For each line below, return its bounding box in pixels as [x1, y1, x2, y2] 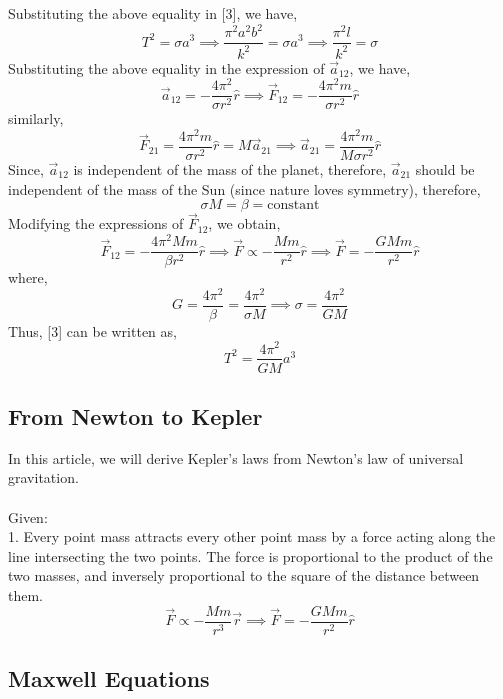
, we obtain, [208, 213, 281, 234]
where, [8, 267, 48, 288]
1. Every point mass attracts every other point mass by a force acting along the [8, 526, 496, 547]
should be [415, 158, 475, 179]
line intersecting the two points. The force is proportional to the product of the [8, 545, 493, 566]
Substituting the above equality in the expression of [8, 57, 325, 78]
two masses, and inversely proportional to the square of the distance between [8, 565, 480, 586]
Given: [8, 506, 48, 527]
